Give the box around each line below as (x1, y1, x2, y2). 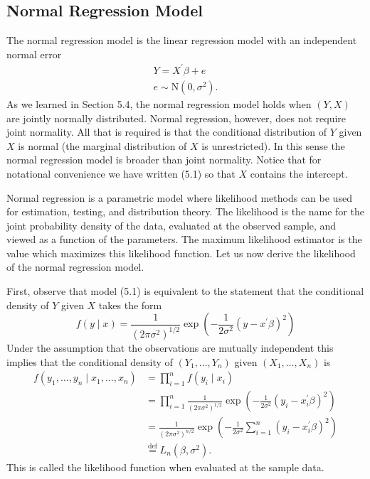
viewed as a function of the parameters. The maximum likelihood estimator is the (6, 232, 362, 247)
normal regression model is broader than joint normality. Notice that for (6, 152, 322, 167)
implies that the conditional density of (6, 354, 173, 369)
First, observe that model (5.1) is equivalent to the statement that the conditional (6, 284, 364, 298)
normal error (6, 46, 62, 61)
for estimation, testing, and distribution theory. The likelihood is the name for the (6, 204, 364, 219)
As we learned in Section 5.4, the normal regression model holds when (6, 96, 312, 111)
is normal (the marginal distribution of (18, 138, 187, 153)
